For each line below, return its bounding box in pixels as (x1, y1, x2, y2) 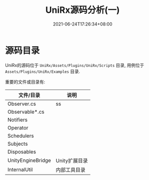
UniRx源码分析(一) (45, 4, 120, 16)
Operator (7, 124, 29, 131)
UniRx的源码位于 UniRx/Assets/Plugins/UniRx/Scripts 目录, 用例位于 (5, 62, 144, 68)
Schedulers (7, 132, 34, 139)
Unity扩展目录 (56, 157, 88, 164)
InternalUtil (7, 166, 33, 173)
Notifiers (7, 116, 28, 123)
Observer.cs (7, 100, 36, 107)
